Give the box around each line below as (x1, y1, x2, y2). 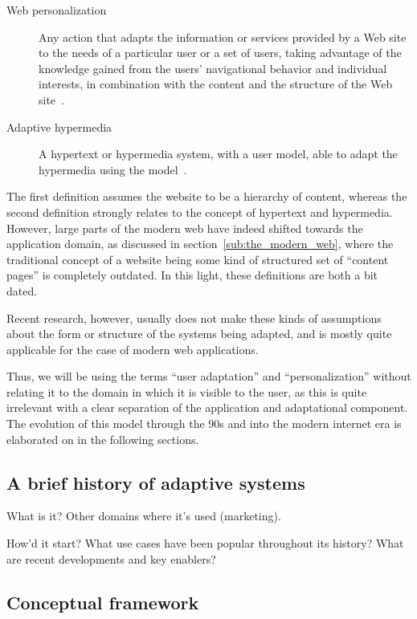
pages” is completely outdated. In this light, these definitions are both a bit (6, 267, 378, 283)
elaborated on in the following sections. (6, 430, 199, 447)
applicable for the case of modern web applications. (6, 340, 259, 357)
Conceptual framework (6, 589, 199, 614)
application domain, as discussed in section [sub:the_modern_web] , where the (6, 235, 394, 252)
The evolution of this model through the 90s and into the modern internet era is (6, 415, 402, 432)
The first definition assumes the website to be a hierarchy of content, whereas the (6, 188, 407, 205)
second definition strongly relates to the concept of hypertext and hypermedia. (6, 203, 393, 220)
